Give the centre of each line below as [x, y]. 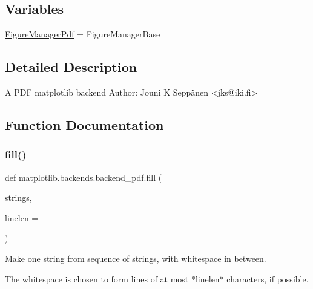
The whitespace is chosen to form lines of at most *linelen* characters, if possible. [157, 278]
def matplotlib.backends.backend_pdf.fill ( [84, 177]
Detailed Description [71, 67]
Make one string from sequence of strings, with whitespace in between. [136, 258]
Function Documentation [84, 124]
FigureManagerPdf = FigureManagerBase [83, 34]
